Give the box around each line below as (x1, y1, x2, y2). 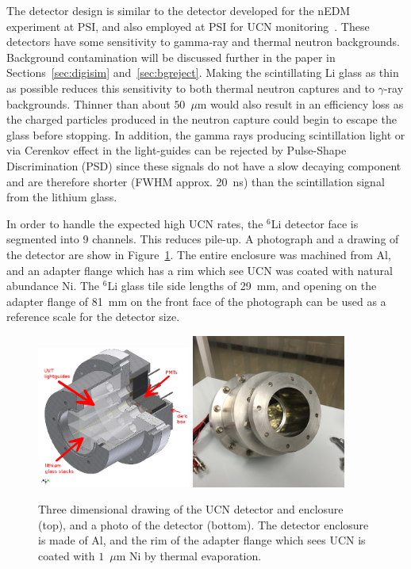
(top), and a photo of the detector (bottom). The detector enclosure (38, 516, 369, 533)
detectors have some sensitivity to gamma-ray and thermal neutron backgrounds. (6, 33, 401, 50)
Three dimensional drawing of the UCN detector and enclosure (38, 501, 344, 517)
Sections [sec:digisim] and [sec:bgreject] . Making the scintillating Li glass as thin (6, 64, 399, 81)
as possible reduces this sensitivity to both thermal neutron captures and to (6, 79, 375, 96)
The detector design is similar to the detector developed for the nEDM (6, 2, 351, 18)
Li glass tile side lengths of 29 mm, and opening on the (107, 277, 377, 294)
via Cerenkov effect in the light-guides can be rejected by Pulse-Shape (6, 142, 347, 158)
